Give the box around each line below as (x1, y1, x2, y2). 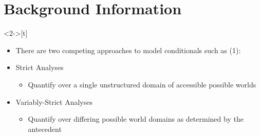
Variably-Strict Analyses (15, 96, 92, 107)
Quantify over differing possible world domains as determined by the (28, 114, 244, 124)
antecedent (28, 123, 62, 134)
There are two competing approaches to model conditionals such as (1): (15, 44, 241, 55)
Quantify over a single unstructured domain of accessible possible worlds (28, 79, 256, 89)
